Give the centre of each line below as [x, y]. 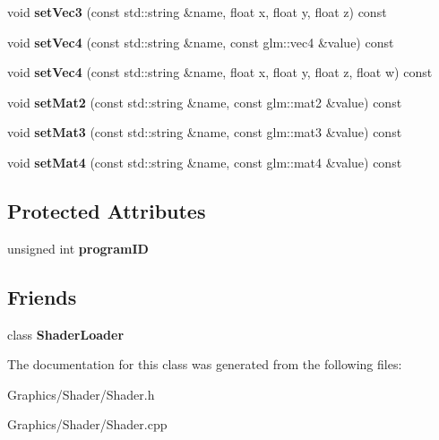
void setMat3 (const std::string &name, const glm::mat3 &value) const [205, 132]
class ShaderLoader [66, 334]
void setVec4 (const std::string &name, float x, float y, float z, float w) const [220, 72]
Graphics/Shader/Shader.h [81, 394]
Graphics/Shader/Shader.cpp [87, 424]
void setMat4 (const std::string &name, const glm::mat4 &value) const [205, 162]
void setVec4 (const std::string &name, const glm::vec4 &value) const [201, 42]
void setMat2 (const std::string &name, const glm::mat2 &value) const [205, 102]
